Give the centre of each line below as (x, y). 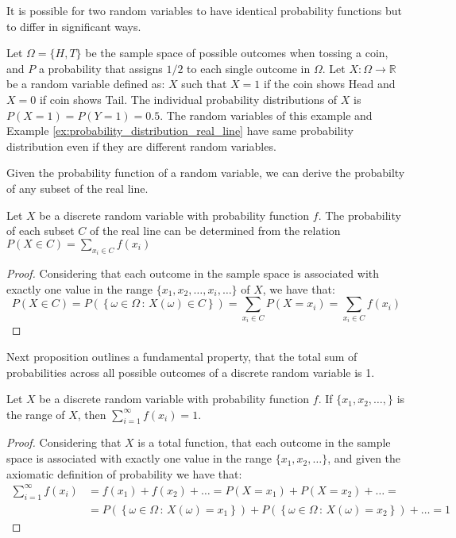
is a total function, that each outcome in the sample (264, 442)
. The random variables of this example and (266, 115)
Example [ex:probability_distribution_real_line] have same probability (180, 131)
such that (204, 84)
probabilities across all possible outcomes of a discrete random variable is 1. (191, 372)
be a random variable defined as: (86, 84)
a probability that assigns (100, 68)
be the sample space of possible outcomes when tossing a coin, (237, 53)
